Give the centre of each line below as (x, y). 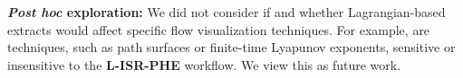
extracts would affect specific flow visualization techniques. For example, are (219, 29)
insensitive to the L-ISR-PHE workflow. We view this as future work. (204, 64)
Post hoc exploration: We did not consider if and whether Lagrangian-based (227, 12)
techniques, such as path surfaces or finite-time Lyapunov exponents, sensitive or (231, 47)
